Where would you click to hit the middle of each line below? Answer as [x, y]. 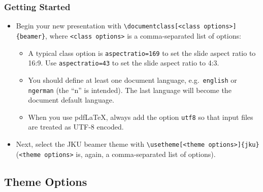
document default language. [71, 100]
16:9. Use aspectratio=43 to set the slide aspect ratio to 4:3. [124, 63]
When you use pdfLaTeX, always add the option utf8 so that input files [141, 117]
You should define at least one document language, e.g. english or [133, 79]
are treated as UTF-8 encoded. [76, 127]
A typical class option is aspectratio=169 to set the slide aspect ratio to [142, 53]
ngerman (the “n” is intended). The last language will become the [130, 90]
